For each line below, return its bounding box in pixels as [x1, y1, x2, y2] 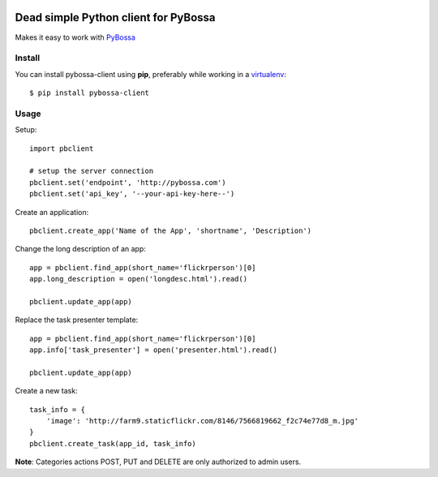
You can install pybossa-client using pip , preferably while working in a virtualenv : [15, 69, 287, 79]
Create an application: [15, 207, 89, 217]
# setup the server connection [29, 166, 154, 176]
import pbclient [29, 144, 94, 153]
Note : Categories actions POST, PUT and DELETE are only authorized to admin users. [15, 457, 302, 466]
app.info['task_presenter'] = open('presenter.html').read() [29, 346, 277, 355]
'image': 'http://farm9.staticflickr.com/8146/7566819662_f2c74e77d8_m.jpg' [45, 416, 359, 425]
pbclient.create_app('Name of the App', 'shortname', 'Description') [29, 226, 312, 235]
